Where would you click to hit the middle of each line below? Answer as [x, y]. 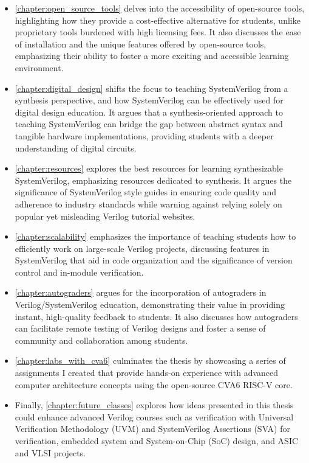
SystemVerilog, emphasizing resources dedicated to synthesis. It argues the [153, 180]
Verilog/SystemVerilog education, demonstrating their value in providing [150, 305]
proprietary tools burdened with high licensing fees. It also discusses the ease [158, 32]
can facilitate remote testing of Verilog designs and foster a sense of [140, 328]
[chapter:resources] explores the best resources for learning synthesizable [149, 168]
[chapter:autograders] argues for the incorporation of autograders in [141, 292]
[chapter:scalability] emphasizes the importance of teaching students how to [155, 236]
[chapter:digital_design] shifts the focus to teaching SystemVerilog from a [151, 88]
